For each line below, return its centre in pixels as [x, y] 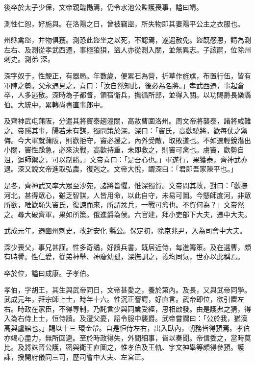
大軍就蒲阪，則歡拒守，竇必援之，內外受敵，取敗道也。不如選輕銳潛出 [138, 140]
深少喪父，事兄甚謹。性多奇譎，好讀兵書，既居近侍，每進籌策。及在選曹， [124, 247]
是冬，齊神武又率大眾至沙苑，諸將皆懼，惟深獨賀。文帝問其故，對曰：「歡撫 [126, 185]
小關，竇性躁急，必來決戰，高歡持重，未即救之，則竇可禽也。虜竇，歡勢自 [124, 150]
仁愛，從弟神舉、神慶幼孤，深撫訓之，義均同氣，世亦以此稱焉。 [141, 256]
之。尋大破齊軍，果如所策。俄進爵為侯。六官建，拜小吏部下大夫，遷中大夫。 [127, 214]
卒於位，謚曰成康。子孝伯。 [49, 273]
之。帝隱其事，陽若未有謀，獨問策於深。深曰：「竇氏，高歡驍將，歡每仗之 [122, 130]
